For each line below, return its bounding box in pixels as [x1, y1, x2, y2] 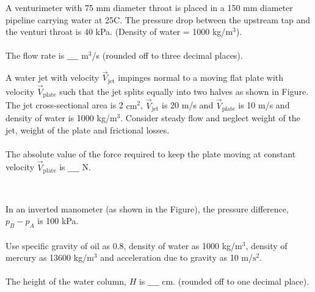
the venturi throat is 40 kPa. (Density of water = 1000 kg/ [5, 25, 226, 38]
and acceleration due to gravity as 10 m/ [100, 251, 253, 264]
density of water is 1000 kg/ [5, 111, 110, 124]
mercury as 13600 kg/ [5, 251, 87, 264]
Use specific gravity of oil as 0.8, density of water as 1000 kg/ [5, 239, 236, 252]
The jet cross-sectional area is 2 [5, 99, 123, 111]
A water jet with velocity [5, 71, 100, 84]
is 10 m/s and [238, 99, 290, 111]
